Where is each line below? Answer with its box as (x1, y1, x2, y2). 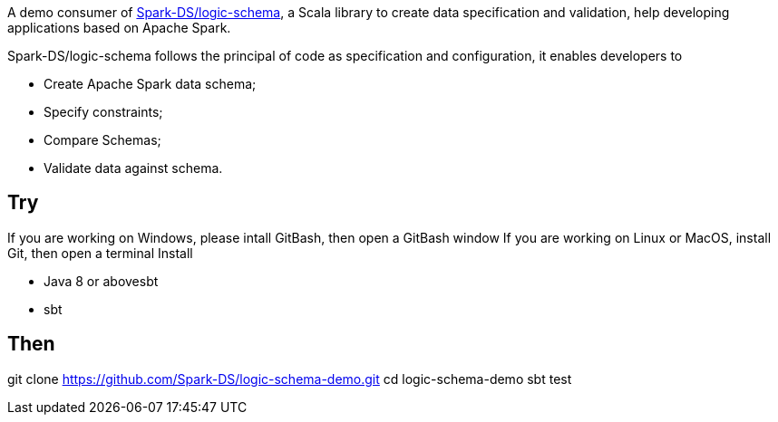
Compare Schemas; (44, 132, 161, 148)
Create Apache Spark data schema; (44, 76, 257, 91)
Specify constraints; (44, 104, 163, 120)
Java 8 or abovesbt (44, 273, 159, 289)
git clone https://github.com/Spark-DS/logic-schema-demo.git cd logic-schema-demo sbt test (7, 370, 572, 387)
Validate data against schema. (44, 160, 223, 176)
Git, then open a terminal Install (7, 245, 193, 261)
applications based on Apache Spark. (7, 20, 231, 35)
